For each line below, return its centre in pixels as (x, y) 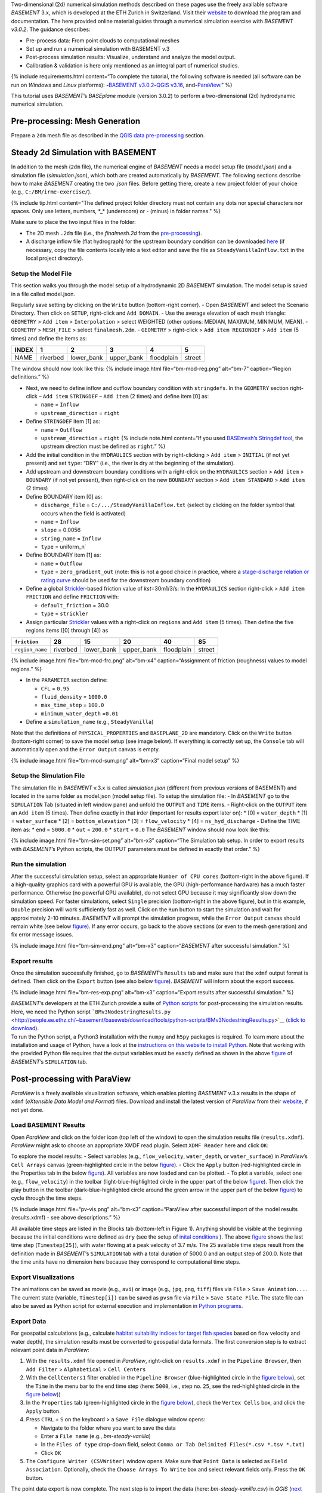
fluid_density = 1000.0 (74, 696)
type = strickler (65, 614)
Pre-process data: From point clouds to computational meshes (103, 40)
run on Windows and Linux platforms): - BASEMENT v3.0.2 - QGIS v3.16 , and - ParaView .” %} (122, 85)
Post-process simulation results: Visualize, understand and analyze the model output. (131, 57)
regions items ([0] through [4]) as (67, 630)
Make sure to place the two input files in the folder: (74, 222)
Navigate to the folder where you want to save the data (108, 1428)
